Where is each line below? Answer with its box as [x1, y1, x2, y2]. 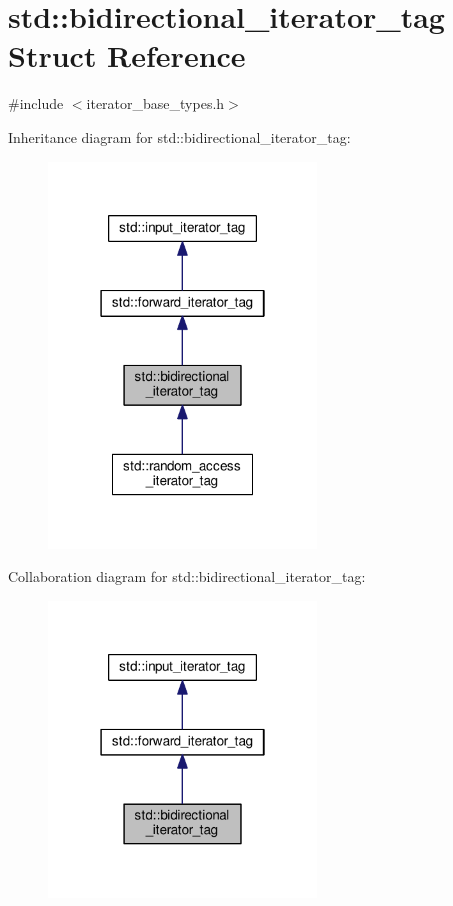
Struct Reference [8, 35, 246, 76]
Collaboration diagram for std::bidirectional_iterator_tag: [8, 566, 366, 587]
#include [8, 93, 64, 114]
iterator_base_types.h [86, 93, 225, 114]
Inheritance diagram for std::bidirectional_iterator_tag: [8, 126, 351, 147]
